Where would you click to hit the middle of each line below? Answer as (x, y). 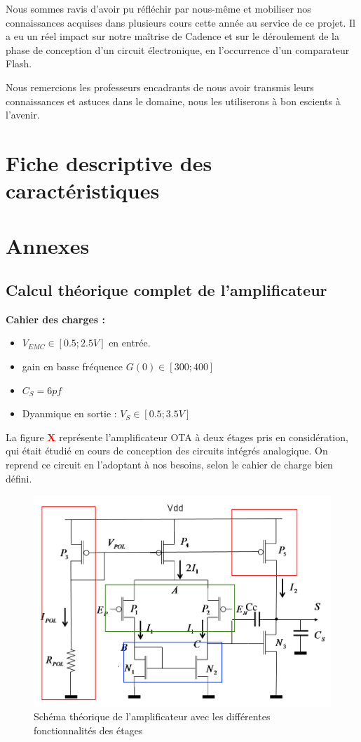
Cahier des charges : (56, 319)
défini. (19, 478)
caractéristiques (83, 190)
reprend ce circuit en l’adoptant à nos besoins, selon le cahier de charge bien (169, 465)
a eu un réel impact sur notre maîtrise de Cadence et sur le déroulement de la (173, 36)
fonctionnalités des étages (88, 730)
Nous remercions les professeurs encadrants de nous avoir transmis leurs (160, 87)
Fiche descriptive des (109, 162)
